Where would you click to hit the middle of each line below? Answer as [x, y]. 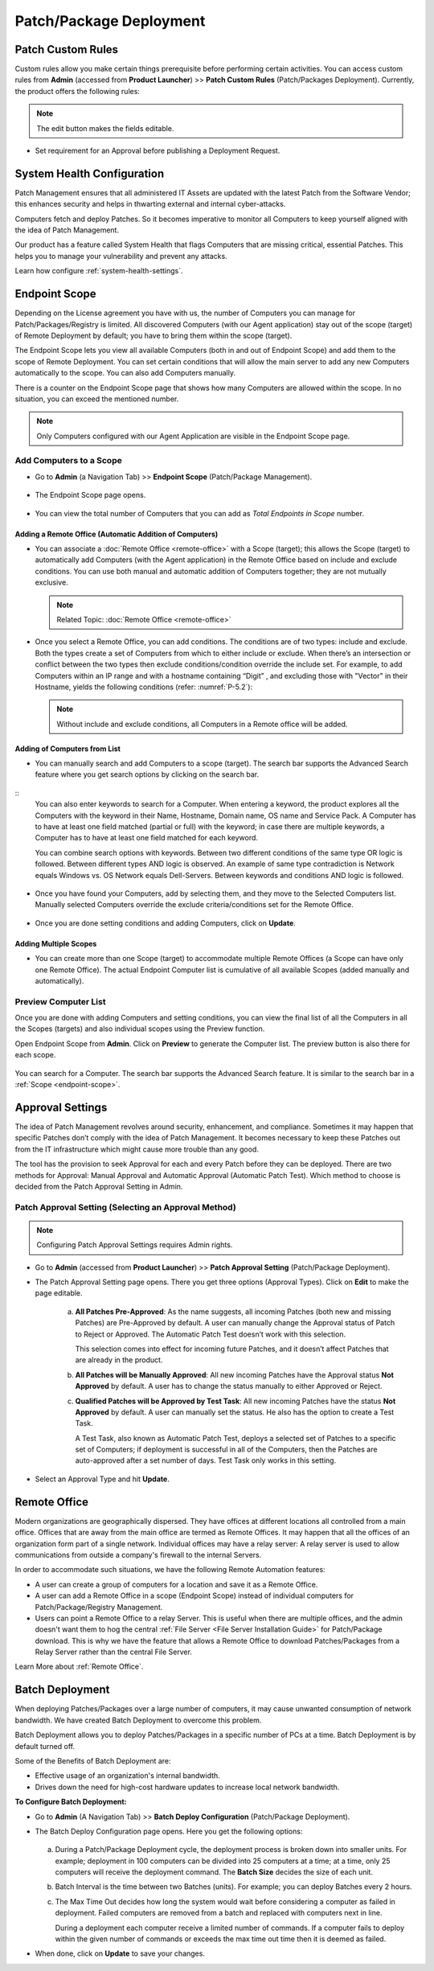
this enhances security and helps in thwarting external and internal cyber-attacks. [150, 204]
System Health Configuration [90, 173]
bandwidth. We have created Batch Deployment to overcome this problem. [138, 1720]
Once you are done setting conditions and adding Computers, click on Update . [166, 923]
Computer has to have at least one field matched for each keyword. [147, 838]
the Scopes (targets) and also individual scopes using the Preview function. [140, 1029]
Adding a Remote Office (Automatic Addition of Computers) [117, 534]
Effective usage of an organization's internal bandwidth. [127, 1776]
